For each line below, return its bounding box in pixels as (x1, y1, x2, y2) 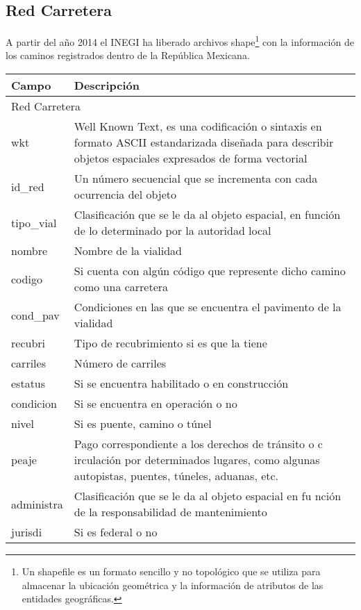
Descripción (74, 77, 140, 94)
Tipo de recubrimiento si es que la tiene (74, 335, 267, 352)
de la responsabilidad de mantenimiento (74, 504, 267, 520)
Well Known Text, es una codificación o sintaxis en (74, 118, 322, 135)
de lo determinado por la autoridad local (74, 222, 271, 239)
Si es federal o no (74, 524, 158, 541)
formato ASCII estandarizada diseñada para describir (74, 134, 334, 151)
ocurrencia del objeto (74, 186, 177, 203)
